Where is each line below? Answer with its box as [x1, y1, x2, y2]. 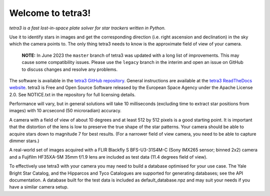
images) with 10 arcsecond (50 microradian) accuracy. [9, 108, 122, 114]
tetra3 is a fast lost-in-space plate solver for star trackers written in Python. [9, 25, 166, 31]
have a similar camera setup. [9, 184, 68, 190]
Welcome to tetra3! [9, 7, 91, 18]
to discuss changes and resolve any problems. [21, 66, 117, 72]
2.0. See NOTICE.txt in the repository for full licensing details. [9, 91, 136, 97]
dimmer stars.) [9, 138, 39, 144]
